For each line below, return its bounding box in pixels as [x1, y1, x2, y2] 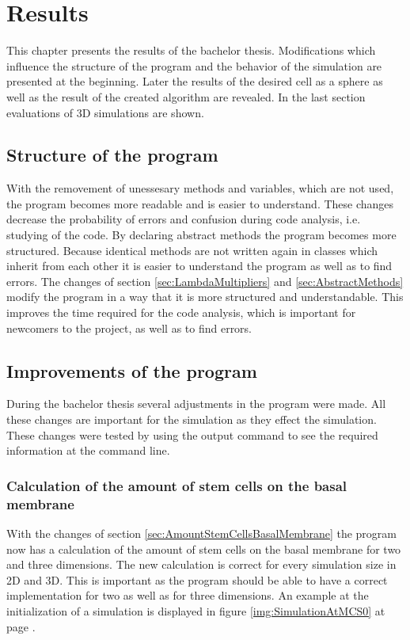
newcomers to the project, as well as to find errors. [6, 319, 252, 336]
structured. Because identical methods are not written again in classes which [6, 242, 378, 258]
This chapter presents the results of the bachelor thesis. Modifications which [6, 42, 376, 59]
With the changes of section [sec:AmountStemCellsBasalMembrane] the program [6, 524, 397, 541]
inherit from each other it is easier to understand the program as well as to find [6, 257, 393, 274]
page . [6, 618, 36, 634]
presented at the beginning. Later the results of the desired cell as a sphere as [6, 73, 383, 90]
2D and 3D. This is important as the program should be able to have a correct [6, 571, 388, 588]
